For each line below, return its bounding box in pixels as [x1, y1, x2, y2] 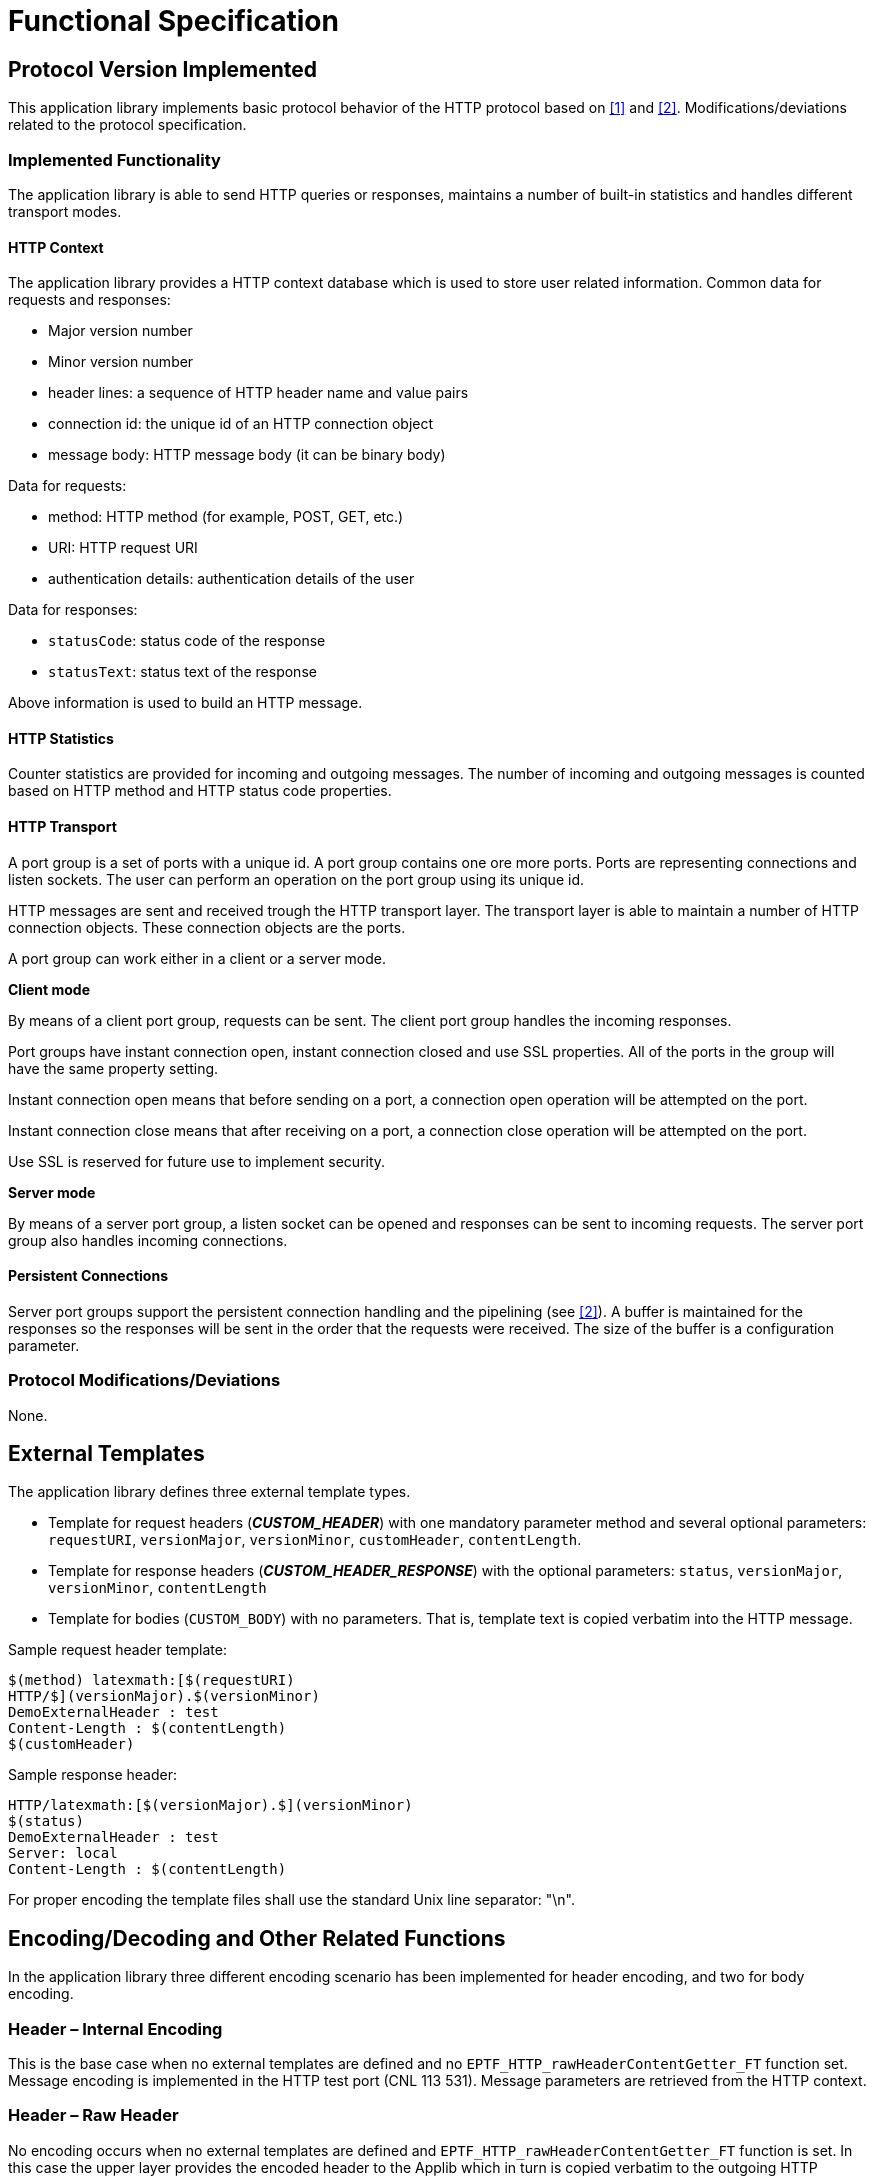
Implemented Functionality [8, 149, 221, 170]
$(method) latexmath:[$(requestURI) [8, 1672, 295, 1689]
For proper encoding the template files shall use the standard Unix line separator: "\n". [8, 1891, 576, 1909]
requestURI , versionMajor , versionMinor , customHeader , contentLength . [48, 1531, 582, 1549]
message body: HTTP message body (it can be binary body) [48, 446, 446, 464]
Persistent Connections [8, 1267, 168, 1285]
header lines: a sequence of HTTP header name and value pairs [48, 384, 469, 402]
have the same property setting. [8, 1059, 219, 1077]
